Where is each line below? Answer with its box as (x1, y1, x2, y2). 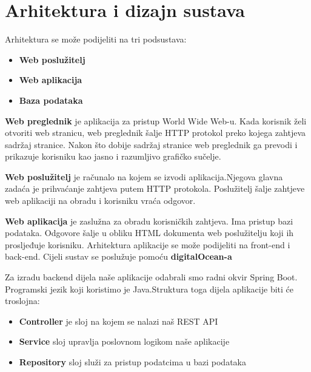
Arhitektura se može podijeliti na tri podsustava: (5, 33, 187, 46)
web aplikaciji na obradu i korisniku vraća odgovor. (5, 194, 196, 207)
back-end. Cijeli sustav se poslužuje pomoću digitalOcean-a (5, 250, 232, 263)
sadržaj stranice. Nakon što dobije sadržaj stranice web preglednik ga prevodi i (5, 138, 298, 150)
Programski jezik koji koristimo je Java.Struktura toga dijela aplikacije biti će (5, 282, 293, 295)
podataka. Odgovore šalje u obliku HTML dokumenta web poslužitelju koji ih (5, 226, 294, 239)
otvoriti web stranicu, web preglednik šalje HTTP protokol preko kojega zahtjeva (5, 126, 306, 139)
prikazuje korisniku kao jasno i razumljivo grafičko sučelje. (5, 150, 221, 163)
